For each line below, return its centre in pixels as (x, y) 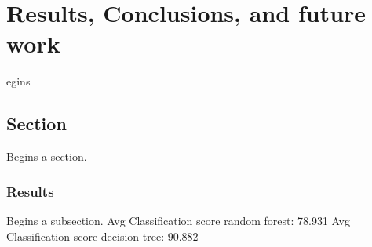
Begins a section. (47, 156)
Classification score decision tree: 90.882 (102, 236)
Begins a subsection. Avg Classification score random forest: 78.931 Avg (178, 220)
